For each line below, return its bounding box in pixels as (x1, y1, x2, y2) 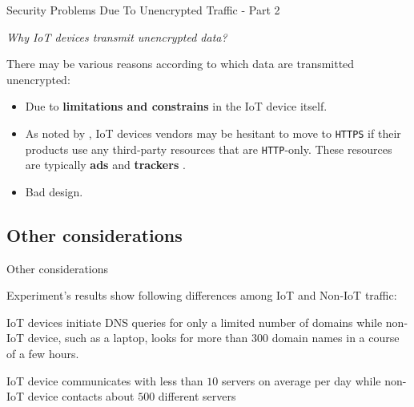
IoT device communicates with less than (6, 372, 203, 389)
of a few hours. (6, 345, 79, 362)
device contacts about (27, 388, 135, 405)
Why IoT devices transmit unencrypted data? (6, 28, 227, 45)
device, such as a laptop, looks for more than (27, 329, 248, 346)
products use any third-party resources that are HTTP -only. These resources (25, 140, 392, 157)
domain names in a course (271, 329, 400, 346)
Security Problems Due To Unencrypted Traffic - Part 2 (6, 2, 280, 18)
